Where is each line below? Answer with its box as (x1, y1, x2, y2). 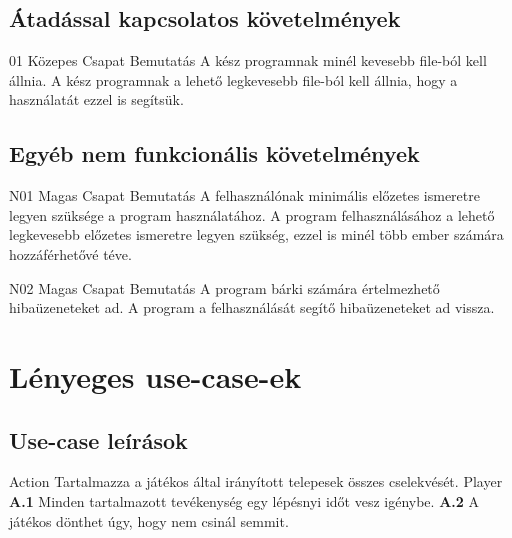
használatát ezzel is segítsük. (9, 89, 184, 110)
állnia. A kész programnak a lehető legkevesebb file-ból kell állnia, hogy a (9, 69, 458, 90)
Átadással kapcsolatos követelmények (9, 3, 401, 34)
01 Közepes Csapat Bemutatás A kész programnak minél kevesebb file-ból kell (9, 50, 487, 71)
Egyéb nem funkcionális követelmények (9, 138, 420, 169)
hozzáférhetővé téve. (9, 243, 132, 264)
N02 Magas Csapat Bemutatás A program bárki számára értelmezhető (9, 277, 440, 298)
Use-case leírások (9, 424, 188, 455)
